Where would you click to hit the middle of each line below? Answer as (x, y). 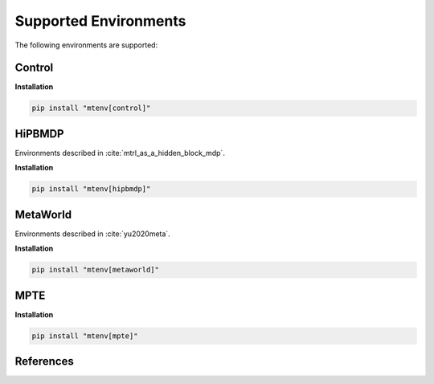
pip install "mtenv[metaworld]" (96, 270)
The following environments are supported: (86, 45)
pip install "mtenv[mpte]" (85, 336)
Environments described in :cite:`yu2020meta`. (92, 234)
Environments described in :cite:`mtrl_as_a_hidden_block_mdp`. (120, 153)
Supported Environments (100, 21)
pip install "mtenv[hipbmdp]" (91, 189)
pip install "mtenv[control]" (91, 108)
